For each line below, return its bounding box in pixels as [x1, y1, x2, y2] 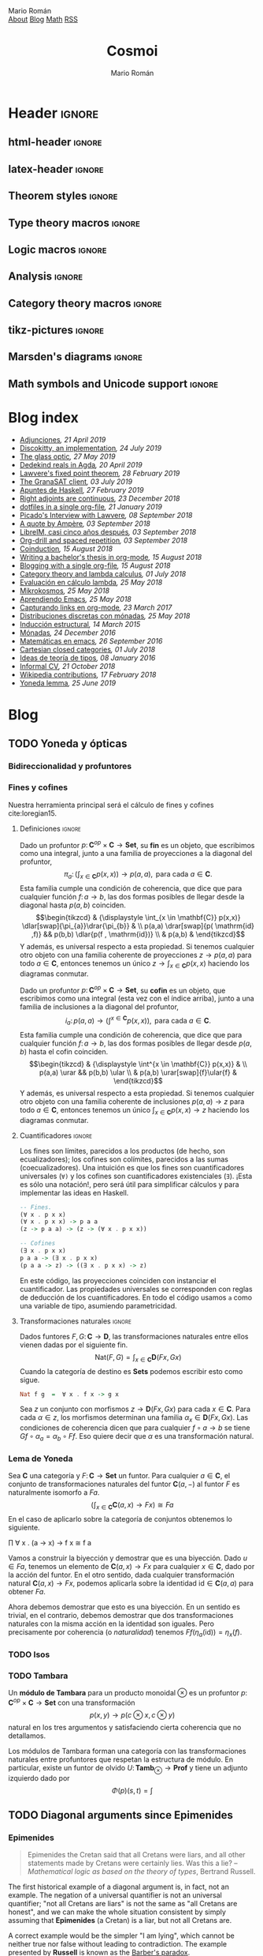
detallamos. [8, 1731, 46, 1740]
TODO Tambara [8, 1670, 69, 1681]
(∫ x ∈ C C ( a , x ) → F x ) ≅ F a [91, 1500, 174, 1511]
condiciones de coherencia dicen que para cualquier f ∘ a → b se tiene [19, 1423, 250, 1432]
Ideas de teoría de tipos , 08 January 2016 [19, 653, 156, 663]
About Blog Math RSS [8, 14, 79, 24]
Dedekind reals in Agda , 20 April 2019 [19, 460, 143, 469]
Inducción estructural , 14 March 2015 [19, 619, 141, 629]
